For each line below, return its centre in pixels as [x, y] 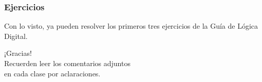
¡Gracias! [18, 53]
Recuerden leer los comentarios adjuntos [67, 63]
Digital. [16, 36]
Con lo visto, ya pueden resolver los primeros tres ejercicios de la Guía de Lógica [131, 26]
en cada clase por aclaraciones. [52, 73]
